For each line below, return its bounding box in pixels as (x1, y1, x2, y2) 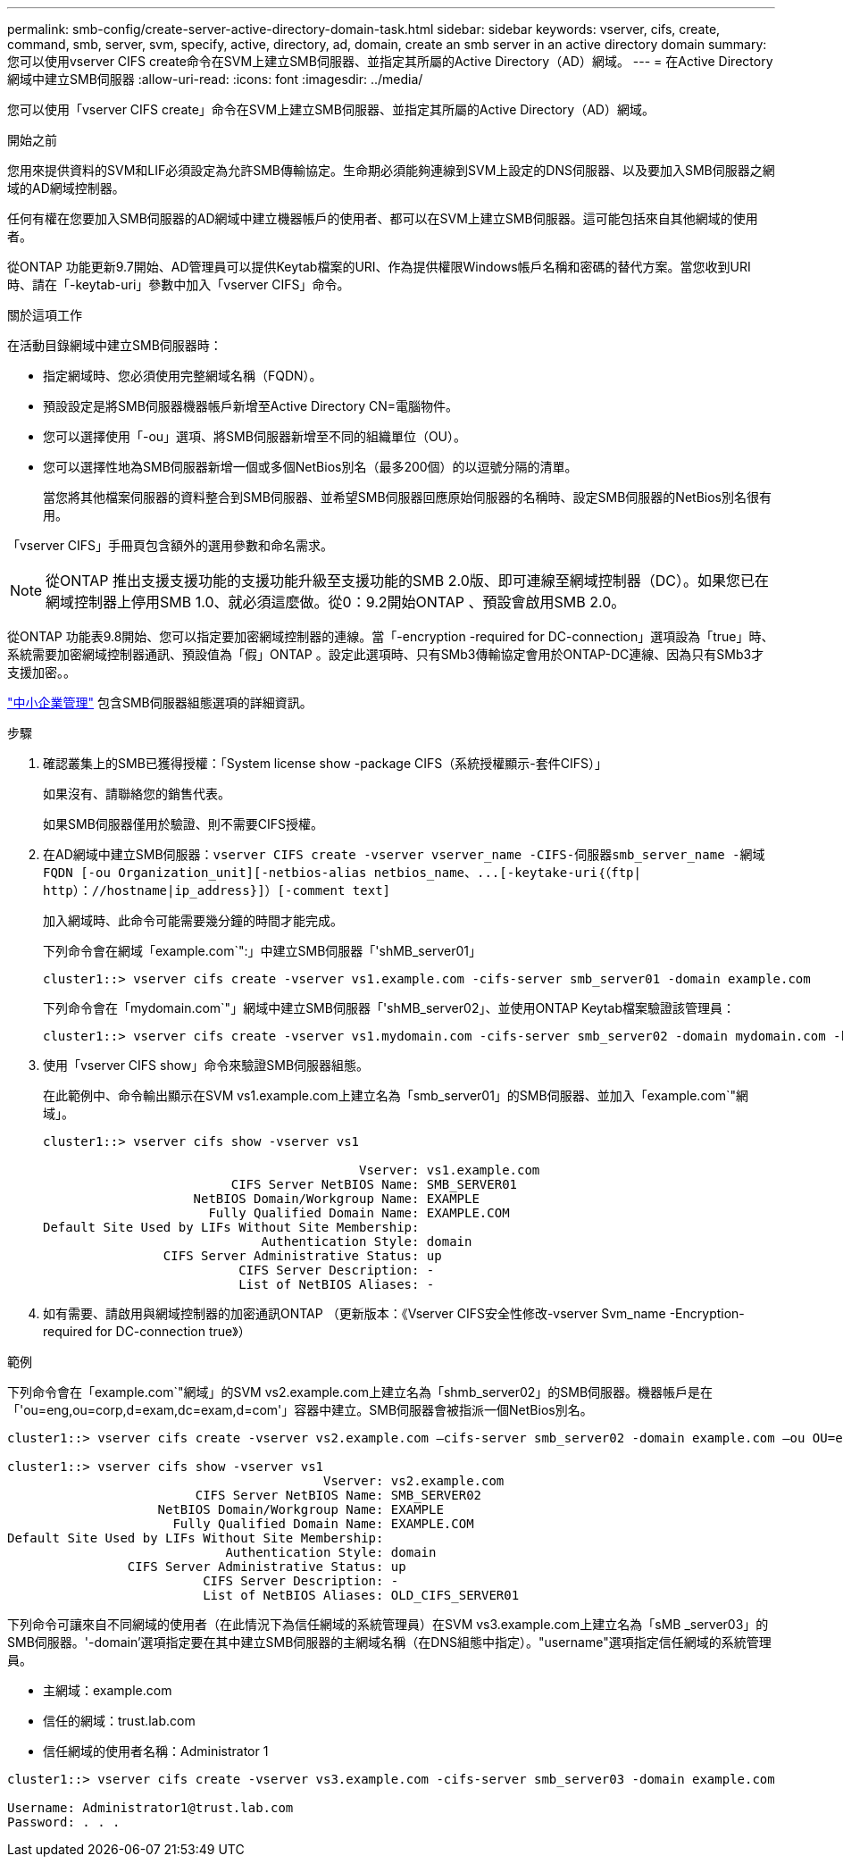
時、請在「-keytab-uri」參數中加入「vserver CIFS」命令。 (7, 277, 350, 292)
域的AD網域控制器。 (7, 180, 125, 196)
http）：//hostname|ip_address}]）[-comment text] (43, 883, 391, 898)
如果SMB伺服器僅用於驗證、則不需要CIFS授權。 (43, 816, 324, 832)
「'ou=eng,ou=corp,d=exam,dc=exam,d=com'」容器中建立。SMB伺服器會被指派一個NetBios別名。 (7, 1402, 593, 1417)
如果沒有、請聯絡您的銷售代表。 (43, 786, 230, 801)
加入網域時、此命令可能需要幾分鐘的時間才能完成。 (43, 913, 343, 928)
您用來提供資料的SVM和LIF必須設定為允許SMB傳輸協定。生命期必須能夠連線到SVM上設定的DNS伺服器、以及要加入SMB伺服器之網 (7, 163, 775, 178)
